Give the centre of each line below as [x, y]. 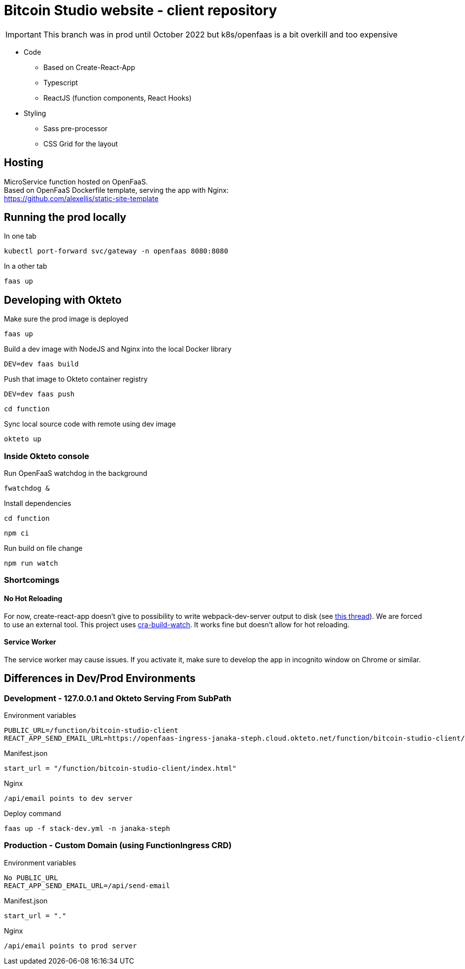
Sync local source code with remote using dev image [90, 424]
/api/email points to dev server [68, 799]
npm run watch [31, 563]
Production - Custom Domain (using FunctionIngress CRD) [118, 845]
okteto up [23, 439]
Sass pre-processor [76, 128]
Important [23, 34]
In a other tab [26, 266]
